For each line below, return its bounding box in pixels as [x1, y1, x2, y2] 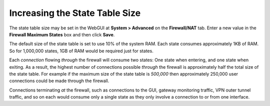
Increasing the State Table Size [9, 7, 141, 18]
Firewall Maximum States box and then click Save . [9, 31, 115, 37]
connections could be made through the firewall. [9, 78, 109, 84]
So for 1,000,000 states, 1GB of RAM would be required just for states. [9, 48, 153, 54]
